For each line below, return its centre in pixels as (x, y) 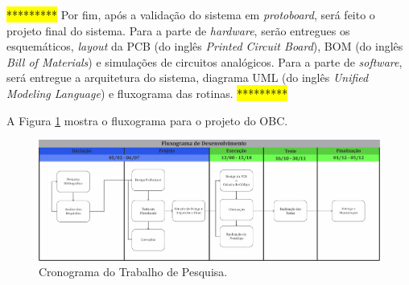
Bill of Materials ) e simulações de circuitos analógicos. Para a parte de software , (204, 61)
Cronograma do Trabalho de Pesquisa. (133, 272)
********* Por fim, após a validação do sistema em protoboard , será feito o (191, 14)
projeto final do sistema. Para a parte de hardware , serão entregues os (178, 30)
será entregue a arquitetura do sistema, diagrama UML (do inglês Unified (188, 77)
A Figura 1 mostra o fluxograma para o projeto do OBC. (147, 120)
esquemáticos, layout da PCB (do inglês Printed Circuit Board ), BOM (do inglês (205, 46)
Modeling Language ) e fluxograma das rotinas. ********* (147, 93)
